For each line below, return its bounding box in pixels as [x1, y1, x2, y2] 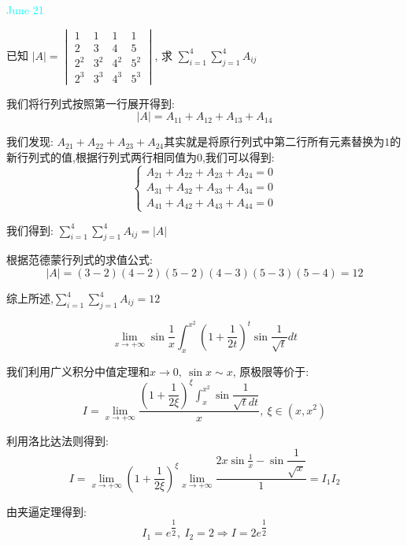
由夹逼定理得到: [6, 503, 87, 519]
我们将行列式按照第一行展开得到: [6, 95, 175, 111]
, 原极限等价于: [232, 362, 309, 379]
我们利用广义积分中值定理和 [6, 362, 150, 379]
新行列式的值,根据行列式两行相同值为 [6, 149, 197, 165]
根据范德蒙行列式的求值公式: [6, 251, 153, 268]
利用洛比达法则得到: [6, 432, 109, 448]
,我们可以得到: [202, 149, 275, 165]
